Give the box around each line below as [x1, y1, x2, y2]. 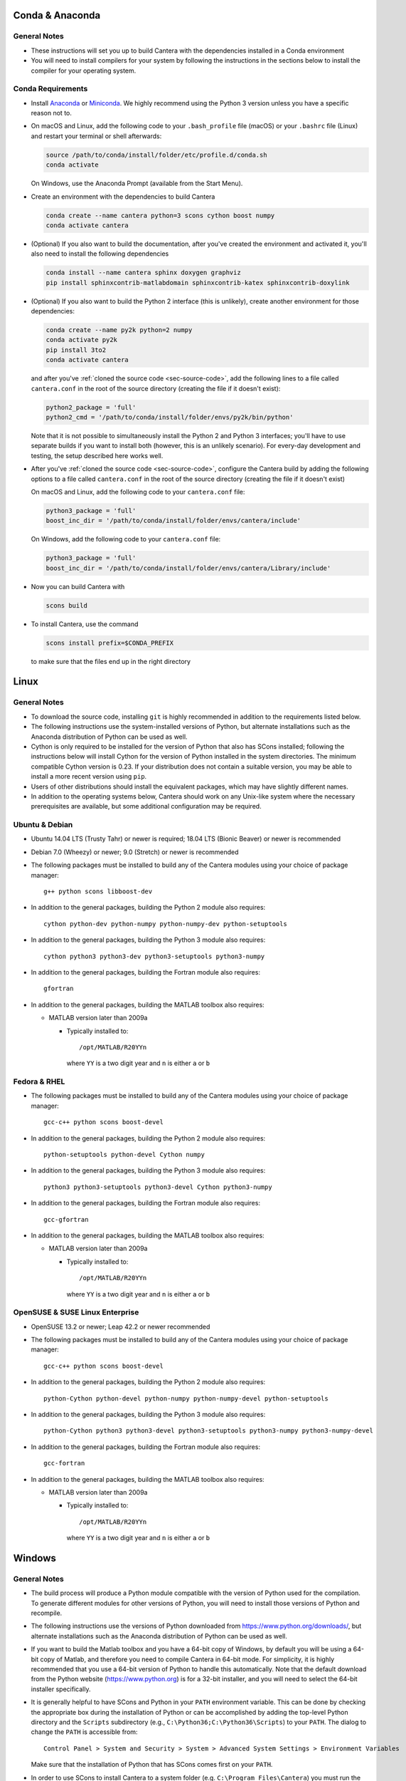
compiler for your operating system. [31, 66, 137, 75]
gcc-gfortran [43, 1215, 89, 1223]
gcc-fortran [43, 1459, 85, 1468]
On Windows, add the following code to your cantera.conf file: [31, 535, 221, 544]
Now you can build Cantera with [31, 582, 125, 591]
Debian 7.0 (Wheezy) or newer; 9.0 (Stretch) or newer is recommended [31, 848, 239, 856]
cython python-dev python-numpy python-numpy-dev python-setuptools [43, 920, 287, 928]
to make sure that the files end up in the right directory [31, 657, 191, 665]
